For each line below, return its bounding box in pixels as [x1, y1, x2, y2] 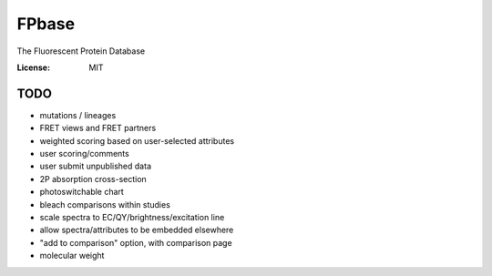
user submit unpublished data [39, 160, 152, 172]
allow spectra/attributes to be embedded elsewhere [39, 224, 234, 236]
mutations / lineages [39, 109, 117, 120]
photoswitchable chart [39, 187, 125, 198]
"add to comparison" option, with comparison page [39, 237, 232, 248]
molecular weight [39, 250, 105, 261]
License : [16, 62, 50, 73]
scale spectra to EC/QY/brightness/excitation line [39, 211, 225, 222]
